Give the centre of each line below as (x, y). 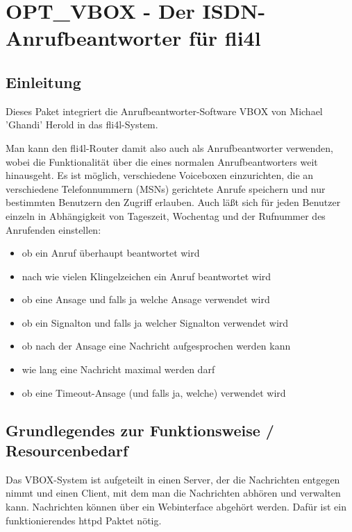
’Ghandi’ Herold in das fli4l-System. (82, 125)
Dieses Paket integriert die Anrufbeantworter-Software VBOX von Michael (164, 111)
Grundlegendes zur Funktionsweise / (140, 430)
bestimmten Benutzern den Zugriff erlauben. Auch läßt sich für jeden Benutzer (173, 202)
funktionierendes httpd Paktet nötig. (84, 520)
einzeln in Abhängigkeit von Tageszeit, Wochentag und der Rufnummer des (166, 215)
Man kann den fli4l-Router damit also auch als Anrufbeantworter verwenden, (169, 147)
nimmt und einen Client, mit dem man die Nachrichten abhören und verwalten (173, 493)
